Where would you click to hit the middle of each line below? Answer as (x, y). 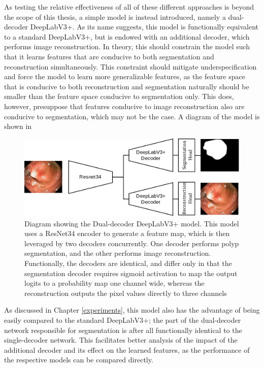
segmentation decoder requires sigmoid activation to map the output (131, 273)
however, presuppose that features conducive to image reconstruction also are (124, 106)
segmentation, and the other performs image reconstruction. (118, 253)
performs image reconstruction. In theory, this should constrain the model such (127, 46)
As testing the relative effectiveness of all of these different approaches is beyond (129, 7)
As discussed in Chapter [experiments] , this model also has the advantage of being (132, 310)
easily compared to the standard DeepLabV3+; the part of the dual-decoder (123, 320)
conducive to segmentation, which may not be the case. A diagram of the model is (132, 116)
